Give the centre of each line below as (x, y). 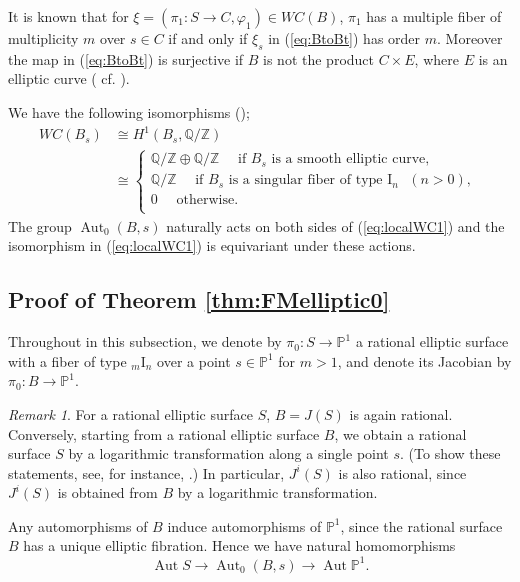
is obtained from (107, 492)
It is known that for (68, 16)
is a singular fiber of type (305, 180)
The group (40, 225)
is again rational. (401, 413)
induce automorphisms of (244, 525)
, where (436, 58)
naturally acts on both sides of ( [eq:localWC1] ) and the (335, 225)
